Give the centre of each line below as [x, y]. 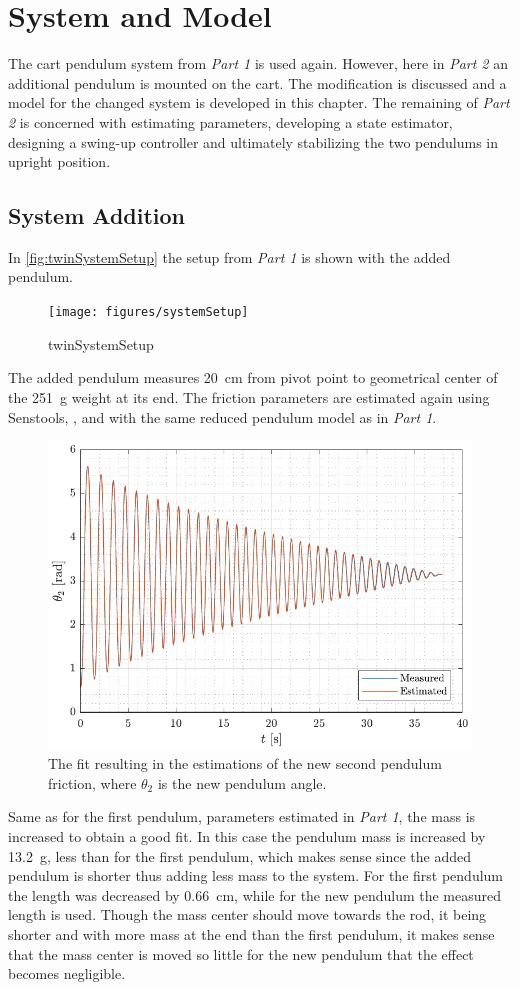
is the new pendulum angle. [242, 782]
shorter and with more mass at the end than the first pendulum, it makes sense [251, 934]
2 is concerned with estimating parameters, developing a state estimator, [230, 121]
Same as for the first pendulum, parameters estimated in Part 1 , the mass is [242, 816]
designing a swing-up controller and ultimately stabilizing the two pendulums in [253, 141]
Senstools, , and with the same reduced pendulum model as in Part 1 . [222, 416]
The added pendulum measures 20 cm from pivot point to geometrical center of [253, 377]
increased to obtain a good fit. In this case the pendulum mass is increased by [247, 836]
